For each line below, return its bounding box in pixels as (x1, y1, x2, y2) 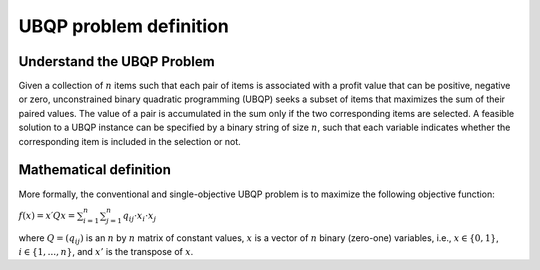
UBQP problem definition (18, 15, 229, 37)
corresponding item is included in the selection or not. (18, 135, 242, 147)
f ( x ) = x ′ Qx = (18, 210, 76, 221)
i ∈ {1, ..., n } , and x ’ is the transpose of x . (18, 245, 194, 257)
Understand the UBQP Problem (18, 53, 215, 70)
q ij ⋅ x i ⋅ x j (122, 210, 157, 224)
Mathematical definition (18, 161, 172, 179)
